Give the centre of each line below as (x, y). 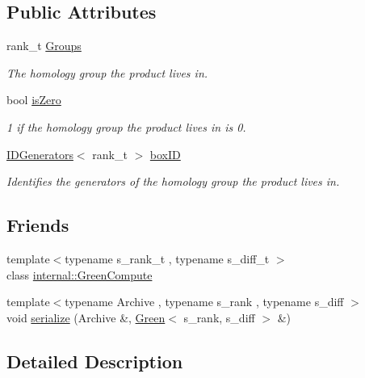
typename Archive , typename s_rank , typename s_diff (204, 302)
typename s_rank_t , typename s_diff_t (167, 258)
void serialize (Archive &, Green (86, 317)
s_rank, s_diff (219, 317)
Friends (38, 225)
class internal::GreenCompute (80, 274)
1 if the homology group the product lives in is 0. (126, 126)
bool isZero (34, 100)
